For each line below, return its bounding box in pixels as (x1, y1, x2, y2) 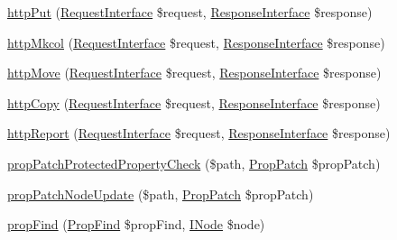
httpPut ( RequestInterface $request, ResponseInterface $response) (7, 3, 373, 21)
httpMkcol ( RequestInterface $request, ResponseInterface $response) (7, 32, 385, 51)
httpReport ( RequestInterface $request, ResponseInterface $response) (7, 124, 391, 143)
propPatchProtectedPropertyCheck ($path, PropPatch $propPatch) (7, 153, 381, 172)
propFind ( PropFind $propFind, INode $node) (7, 215, 265, 234)
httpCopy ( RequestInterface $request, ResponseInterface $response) (7, 93, 381, 112)
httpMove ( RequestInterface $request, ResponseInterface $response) (7, 63, 382, 82)
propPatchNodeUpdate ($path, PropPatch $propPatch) (7, 184, 314, 203)
